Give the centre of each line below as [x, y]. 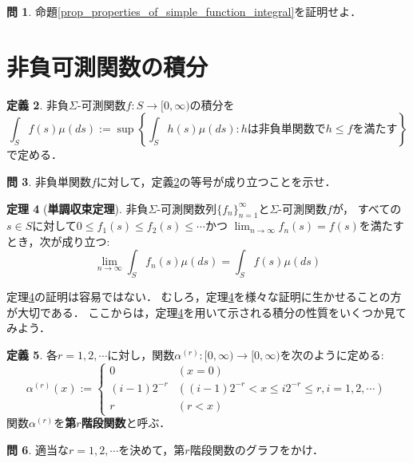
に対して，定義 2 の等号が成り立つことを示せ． [216, 181]
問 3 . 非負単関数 [49, 181]
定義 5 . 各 [32, 355]
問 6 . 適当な [38, 449]
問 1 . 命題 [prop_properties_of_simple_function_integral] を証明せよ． [184, 11]
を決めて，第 [152, 449]
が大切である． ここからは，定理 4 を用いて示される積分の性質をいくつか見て [207, 312]
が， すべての [367, 208]
